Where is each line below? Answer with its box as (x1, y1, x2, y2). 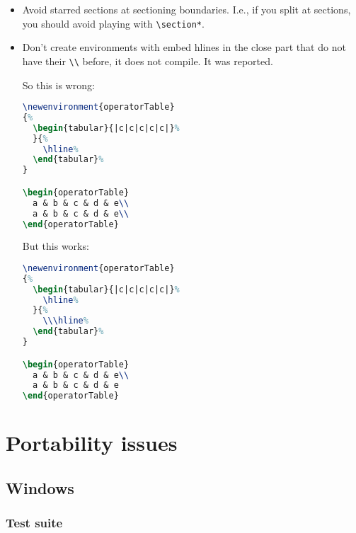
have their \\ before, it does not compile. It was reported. (22, 53, 273, 68)
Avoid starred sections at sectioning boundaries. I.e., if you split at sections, (22, 2, 351, 16)
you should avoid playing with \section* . (22, 16, 205, 30)
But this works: (22, 239, 89, 253)
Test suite (6, 514, 63, 532)
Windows (6, 476, 74, 498)
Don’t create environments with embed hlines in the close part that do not (22, 40, 346, 55)
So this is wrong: (22, 77, 95, 92)
